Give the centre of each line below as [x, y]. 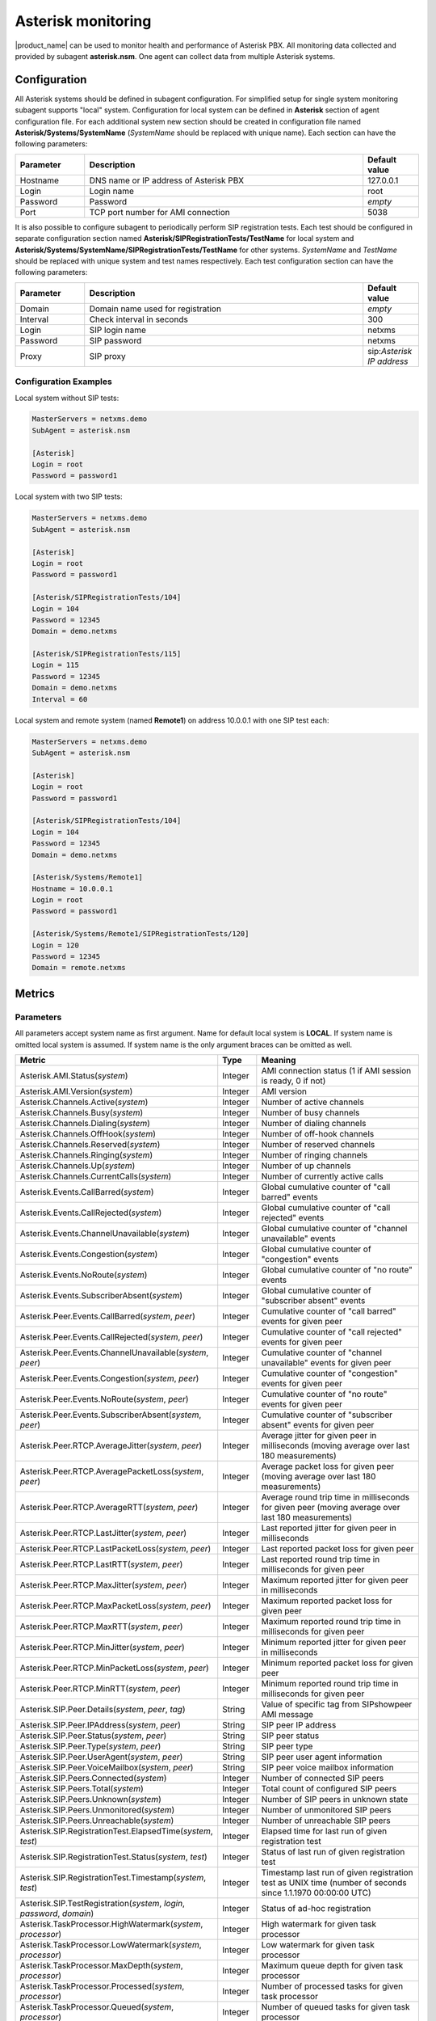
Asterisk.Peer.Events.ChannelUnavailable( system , [114, 1352]
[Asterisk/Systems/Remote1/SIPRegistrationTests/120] [140, 934]
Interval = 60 [60, 699]
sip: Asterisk [390, 351]
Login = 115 [56, 665]
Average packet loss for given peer [328, 1466]
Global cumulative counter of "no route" [337, 1269]
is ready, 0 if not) [293, 1081]
